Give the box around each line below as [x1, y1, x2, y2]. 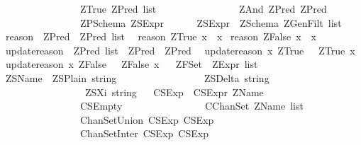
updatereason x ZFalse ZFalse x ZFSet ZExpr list [5, 57, 258, 71]
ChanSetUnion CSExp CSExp [79, 112, 214, 127]
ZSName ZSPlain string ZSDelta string [5, 70, 270, 85]
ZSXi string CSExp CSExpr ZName [84, 84, 264, 99]
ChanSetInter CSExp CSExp [79, 126, 209, 141]
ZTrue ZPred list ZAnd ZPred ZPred [79, 1, 327, 16]
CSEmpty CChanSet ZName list [79, 98, 304, 113]
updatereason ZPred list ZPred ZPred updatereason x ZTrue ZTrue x [5, 42, 355, 57]
